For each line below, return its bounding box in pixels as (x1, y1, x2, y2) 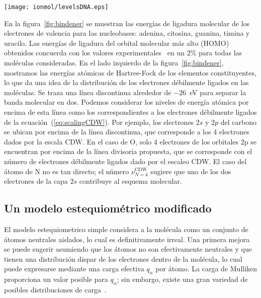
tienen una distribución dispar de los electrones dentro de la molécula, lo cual (4, 253, 242, 264)
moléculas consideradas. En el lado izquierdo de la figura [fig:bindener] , (4, 57, 224, 68)
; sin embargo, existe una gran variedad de (117, 274, 248, 284)
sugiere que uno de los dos (150, 166, 231, 176)
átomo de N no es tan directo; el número (4, 166, 129, 176)
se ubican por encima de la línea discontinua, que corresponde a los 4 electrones (4, 126, 249, 137)
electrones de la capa (4, 176, 68, 186)
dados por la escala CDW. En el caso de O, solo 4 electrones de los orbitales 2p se (4, 136, 256, 146)
